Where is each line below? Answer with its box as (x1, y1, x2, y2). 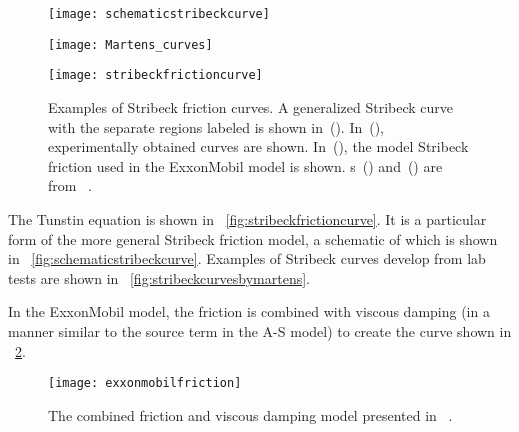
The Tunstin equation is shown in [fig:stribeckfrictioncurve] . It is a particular (8, 208, 487, 229)
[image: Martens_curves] (48, 37, 213, 52)
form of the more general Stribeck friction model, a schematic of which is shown (8, 228, 498, 249)
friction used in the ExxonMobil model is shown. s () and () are (48, 155, 443, 176)
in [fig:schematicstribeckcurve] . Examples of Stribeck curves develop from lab (8, 248, 486, 269)
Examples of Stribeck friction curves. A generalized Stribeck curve (48, 96, 454, 117)
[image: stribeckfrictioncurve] (48, 68, 263, 83)
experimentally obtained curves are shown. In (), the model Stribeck (48, 136, 469, 157)
